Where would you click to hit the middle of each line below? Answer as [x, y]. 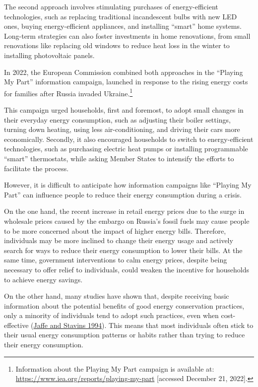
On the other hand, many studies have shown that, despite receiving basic [117, 296]
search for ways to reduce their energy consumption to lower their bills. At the [123, 250]
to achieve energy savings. [43, 279]
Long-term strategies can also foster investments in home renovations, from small [127, 35]
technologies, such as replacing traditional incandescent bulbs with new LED [121, 16]
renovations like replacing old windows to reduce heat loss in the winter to [117, 45]
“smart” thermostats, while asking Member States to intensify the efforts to [119, 158]
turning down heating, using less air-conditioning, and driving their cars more [122, 129]
